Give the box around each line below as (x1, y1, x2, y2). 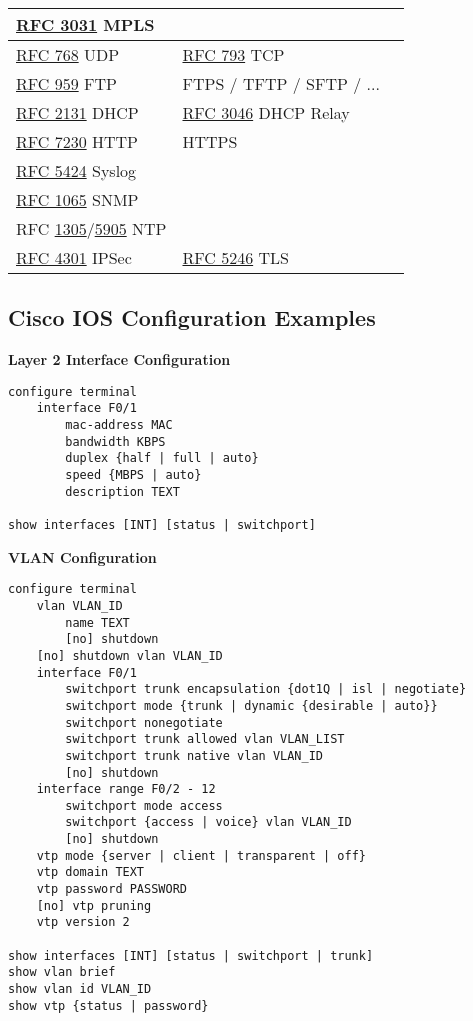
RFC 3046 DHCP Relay (182, 101, 350, 124)
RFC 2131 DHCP (16, 101, 139, 124)
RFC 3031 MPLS (16, 13, 155, 36)
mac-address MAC (65, 418, 173, 433)
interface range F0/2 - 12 (36, 782, 216, 797)
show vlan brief (8, 965, 116, 980)
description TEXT (65, 484, 180, 499)
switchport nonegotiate (65, 715, 223, 730)
